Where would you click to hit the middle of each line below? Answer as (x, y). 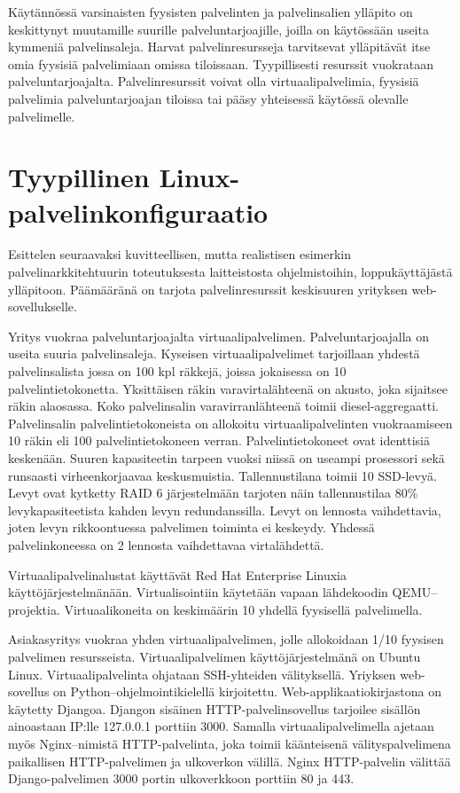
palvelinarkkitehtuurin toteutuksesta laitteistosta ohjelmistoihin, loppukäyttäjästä (230, 272)
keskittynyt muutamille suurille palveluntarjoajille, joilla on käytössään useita (218, 29)
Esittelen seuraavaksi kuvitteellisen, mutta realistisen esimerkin (180, 254)
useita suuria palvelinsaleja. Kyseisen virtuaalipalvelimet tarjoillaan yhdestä (214, 353)
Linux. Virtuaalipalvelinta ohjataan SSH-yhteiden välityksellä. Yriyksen (202, 674)
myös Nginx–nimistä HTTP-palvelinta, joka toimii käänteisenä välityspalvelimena (230, 743)
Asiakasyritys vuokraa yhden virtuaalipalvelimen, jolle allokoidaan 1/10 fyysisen (226, 639)
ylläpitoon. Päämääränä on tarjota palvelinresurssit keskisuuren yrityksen (208, 289)
